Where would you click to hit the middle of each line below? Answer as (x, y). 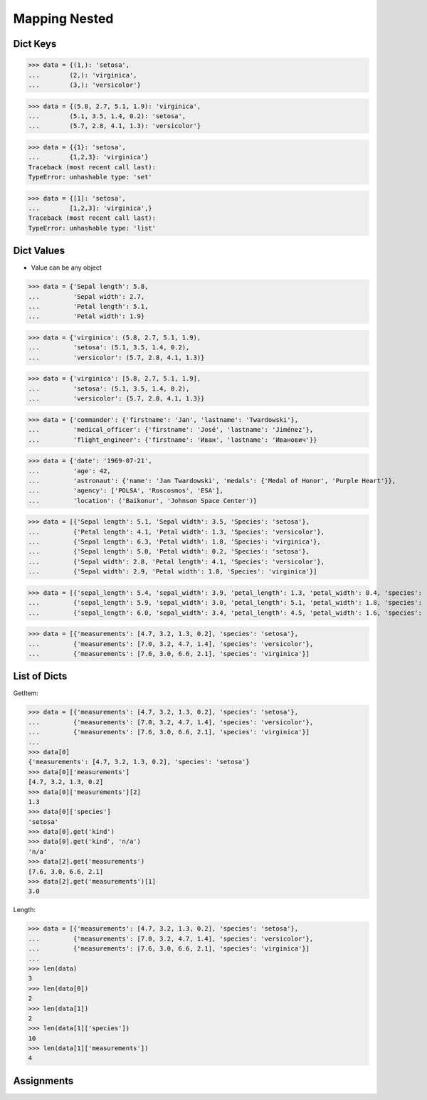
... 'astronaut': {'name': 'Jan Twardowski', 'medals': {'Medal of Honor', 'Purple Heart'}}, (212, 481)
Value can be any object (67, 268)
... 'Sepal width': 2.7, (86, 296)
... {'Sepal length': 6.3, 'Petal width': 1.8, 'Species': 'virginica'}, (175, 542)
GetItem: (26, 693)
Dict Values (39, 251)
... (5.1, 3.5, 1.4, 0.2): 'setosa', (107, 116)
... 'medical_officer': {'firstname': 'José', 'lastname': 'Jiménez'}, (171, 430)
